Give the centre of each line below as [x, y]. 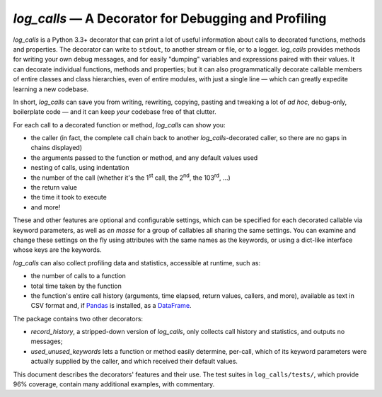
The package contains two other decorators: [78, 318]
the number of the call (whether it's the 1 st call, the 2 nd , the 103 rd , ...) [131, 177]
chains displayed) [57, 148]
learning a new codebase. [51, 89]
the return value [54, 188]
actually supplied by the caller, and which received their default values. [134, 362]
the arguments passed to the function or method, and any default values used [144, 157]
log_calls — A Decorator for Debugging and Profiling [170, 18]
